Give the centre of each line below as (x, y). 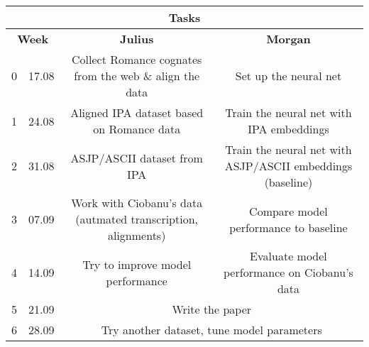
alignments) (137, 235)
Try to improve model (137, 264)
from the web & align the (137, 76)
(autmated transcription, (137, 219)
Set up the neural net (288, 76)
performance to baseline (288, 227)
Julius (137, 39)
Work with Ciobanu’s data (137, 203)
